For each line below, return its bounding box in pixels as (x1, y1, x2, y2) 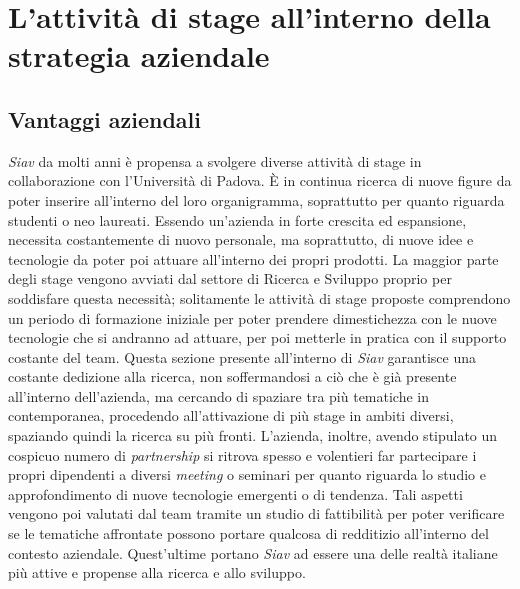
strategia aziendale (8, 35, 270, 76)
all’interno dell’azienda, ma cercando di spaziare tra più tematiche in (8, 385, 430, 406)
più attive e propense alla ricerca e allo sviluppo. (8, 562, 306, 583)
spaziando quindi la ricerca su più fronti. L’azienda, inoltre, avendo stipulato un (8, 425, 498, 446)
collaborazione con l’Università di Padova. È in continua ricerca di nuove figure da (8, 170, 512, 191)
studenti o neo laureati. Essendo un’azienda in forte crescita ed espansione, (8, 209, 467, 230)
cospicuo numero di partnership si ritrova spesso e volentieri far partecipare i (8, 444, 477, 465)
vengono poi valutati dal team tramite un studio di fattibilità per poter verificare (8, 503, 505, 524)
